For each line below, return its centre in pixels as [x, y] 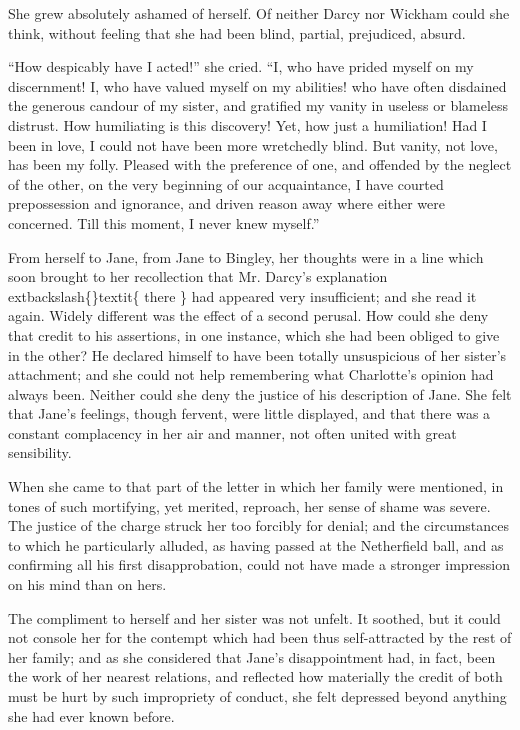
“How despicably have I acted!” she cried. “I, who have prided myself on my [241, 66]
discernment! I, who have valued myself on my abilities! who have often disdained [257, 85]
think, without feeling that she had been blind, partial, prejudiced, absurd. [237, 32]
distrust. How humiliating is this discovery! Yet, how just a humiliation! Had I [247, 124]
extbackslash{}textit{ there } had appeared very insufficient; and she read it [242, 295]
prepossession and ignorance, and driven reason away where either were [226, 203]
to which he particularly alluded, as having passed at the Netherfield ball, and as [256, 544]
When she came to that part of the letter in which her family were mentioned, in [256, 486]
